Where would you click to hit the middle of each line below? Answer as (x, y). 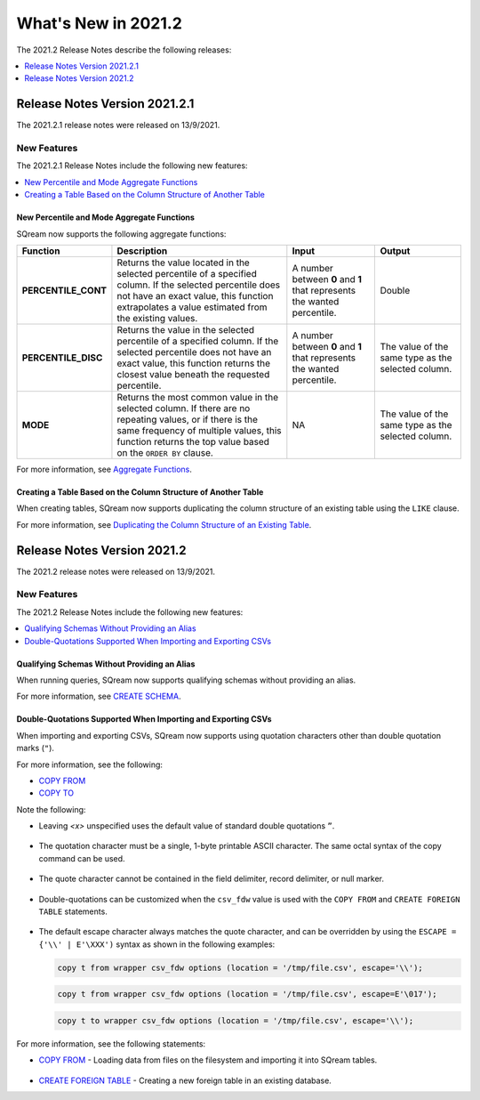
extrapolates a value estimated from (192, 307)
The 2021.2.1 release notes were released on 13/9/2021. (118, 125)
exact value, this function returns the (194, 363)
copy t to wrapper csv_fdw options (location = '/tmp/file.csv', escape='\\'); (236, 1020)
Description (142, 251)
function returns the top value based (193, 441)
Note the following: (51, 809)
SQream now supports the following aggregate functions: (121, 234)
